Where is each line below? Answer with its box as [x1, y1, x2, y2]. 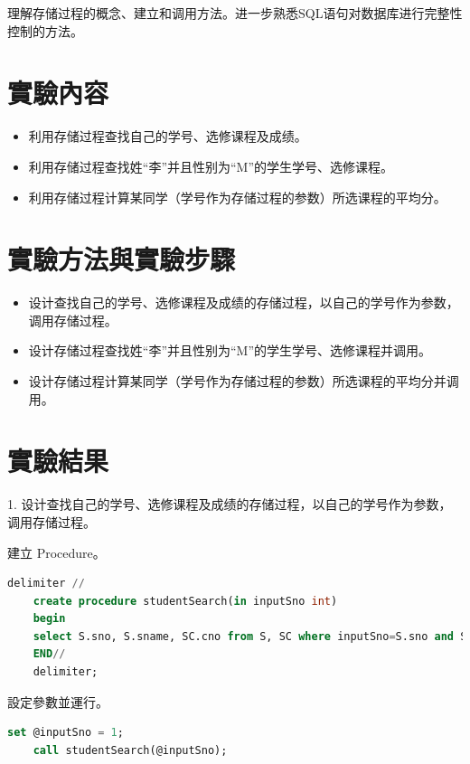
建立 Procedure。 [7, 542, 106, 561]
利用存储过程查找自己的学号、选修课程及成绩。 [28, 127, 307, 146]
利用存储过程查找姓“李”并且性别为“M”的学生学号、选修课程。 [28, 156, 394, 175]
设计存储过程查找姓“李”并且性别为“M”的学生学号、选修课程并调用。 [28, 341, 432, 360]
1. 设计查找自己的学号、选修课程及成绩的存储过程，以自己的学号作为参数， [7, 495, 452, 514]
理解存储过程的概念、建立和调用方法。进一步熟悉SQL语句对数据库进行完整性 [7, 4, 463, 22]
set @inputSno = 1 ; [7, 726, 124, 740]
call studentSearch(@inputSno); [33, 743, 228, 757]
